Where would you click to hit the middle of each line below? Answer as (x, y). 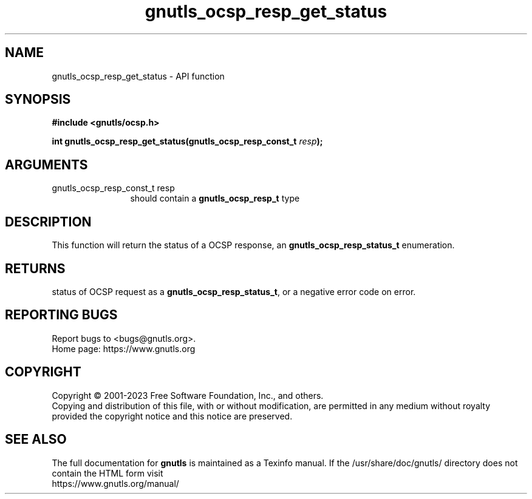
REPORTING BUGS (61, 315)
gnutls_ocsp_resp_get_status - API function (138, 76)
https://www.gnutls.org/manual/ (115, 483)
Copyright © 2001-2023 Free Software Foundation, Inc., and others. (188, 395)
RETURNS (35, 268)
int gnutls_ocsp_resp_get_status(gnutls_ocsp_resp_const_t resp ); (187, 141)
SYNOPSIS (38, 100)
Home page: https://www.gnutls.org (124, 348)
